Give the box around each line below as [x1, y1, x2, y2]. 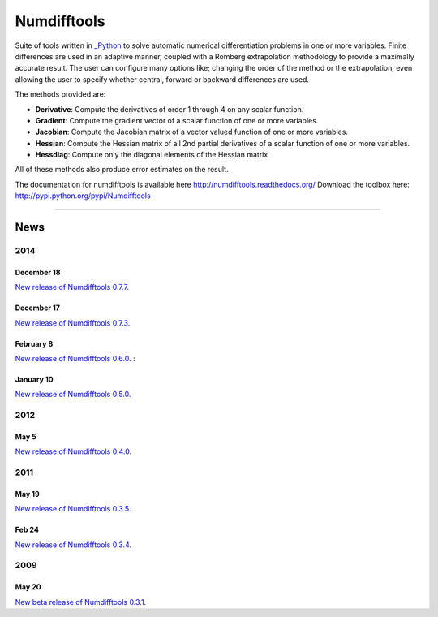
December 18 [15, 267, 61, 277]
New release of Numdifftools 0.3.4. [15, 540, 132, 550]
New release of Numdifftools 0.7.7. [15, 283, 130, 292]
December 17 [15, 303, 61, 313]
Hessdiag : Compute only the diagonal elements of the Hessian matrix [35, 150, 268, 160]
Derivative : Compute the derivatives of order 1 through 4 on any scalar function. [35, 104, 304, 114]
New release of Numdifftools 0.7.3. [15, 317, 131, 328]
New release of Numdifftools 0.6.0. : [15, 353, 135, 363]
